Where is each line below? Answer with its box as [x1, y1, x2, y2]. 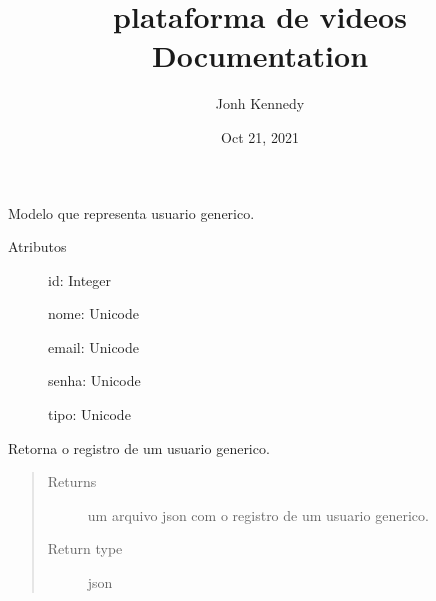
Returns [47, 471, 97, 492]
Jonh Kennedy [215, 93, 305, 114]
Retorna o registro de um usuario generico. [8, 437, 270, 458]
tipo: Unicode [48, 404, 131, 425]
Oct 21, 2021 [221, 126, 299, 147]
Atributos [8, 236, 67, 257]
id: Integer [48, 269, 112, 290]
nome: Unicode [48, 303, 139, 324]
